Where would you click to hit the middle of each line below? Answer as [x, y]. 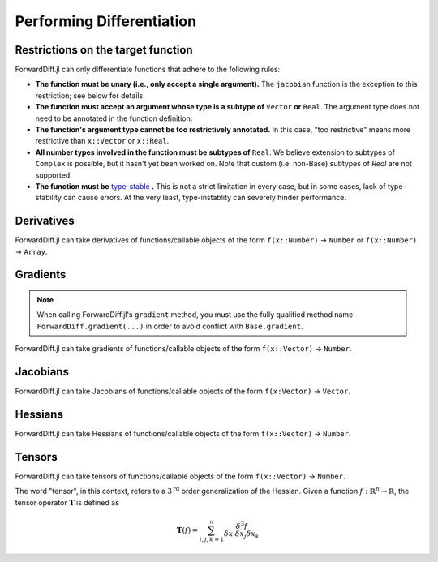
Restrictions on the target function [104, 50]
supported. [54, 175]
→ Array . [31, 251]
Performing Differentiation [106, 21]
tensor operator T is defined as [67, 502]
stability [49, 198]
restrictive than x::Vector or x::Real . [102, 141]
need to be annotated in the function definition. [114, 118]
